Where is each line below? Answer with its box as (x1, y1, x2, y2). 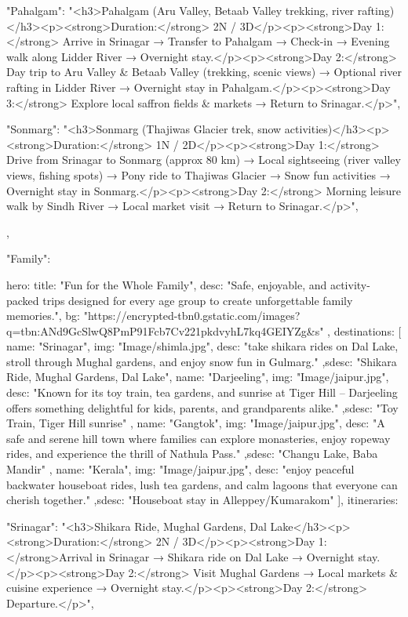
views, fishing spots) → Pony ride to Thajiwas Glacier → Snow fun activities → (6, 166, 391, 183)
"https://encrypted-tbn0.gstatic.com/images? (83, 307, 301, 324)
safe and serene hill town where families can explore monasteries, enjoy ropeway (6, 430, 391, 446)
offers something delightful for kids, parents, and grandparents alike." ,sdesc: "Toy (6, 399, 399, 416)
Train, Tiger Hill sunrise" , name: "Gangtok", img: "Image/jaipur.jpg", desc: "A (6, 415, 385, 431)
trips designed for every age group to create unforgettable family (42, 292, 353, 308)
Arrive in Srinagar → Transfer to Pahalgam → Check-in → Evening (62, 33, 390, 49)
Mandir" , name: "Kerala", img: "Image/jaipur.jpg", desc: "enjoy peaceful (6, 461, 355, 477)
